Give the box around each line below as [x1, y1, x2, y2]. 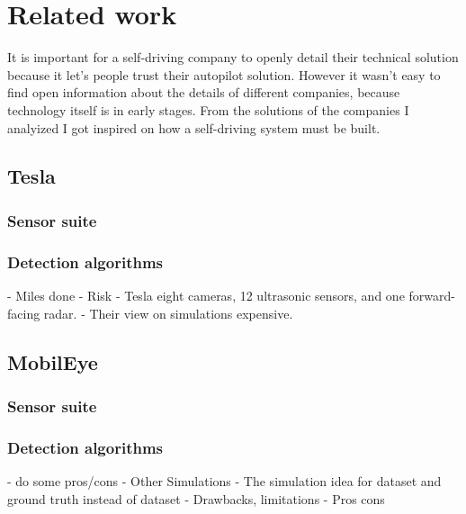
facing [7, 303, 40, 322]
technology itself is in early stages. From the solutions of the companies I [7, 100, 409, 119]
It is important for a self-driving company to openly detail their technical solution [7, 48, 459, 67]
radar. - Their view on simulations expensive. [43, 303, 293, 322]
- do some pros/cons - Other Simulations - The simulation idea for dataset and [7, 471, 442, 490]
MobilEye [7, 347, 98, 375]
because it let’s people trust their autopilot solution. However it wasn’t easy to [7, 65, 441, 84]
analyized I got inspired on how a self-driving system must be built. [7, 118, 381, 137]
